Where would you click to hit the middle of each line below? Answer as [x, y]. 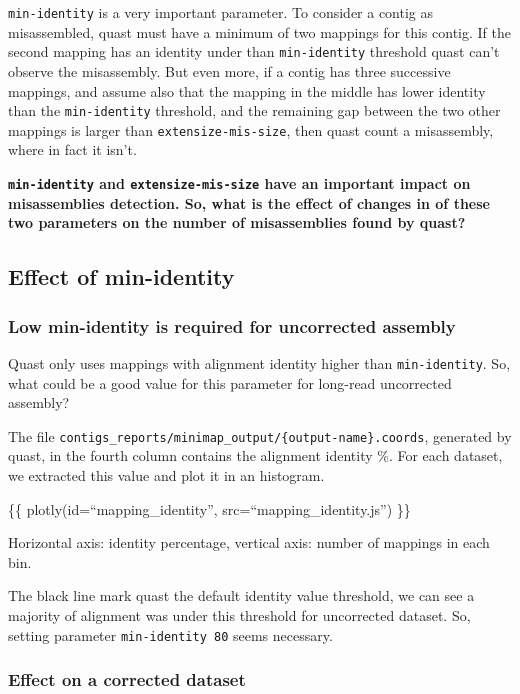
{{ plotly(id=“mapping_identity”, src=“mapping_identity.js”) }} [209, 508]
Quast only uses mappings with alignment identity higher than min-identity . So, [259, 362]
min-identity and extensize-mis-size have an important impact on [239, 183]
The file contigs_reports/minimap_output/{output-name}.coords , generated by [260, 435]
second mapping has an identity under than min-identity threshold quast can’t [254, 51]
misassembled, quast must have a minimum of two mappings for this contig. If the [259, 31]
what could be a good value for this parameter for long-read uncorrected [230, 382]
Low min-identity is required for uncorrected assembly [232, 325]
